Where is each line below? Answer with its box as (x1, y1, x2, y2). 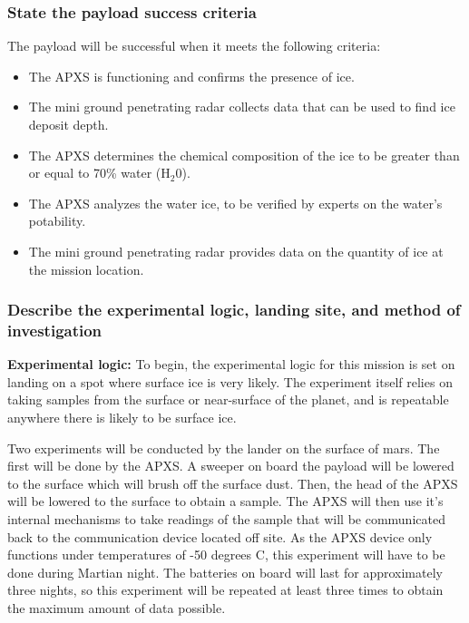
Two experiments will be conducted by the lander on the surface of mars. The (7, 438, 440, 457)
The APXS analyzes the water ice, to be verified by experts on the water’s (28, 193, 443, 212)
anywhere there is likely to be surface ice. (7, 408, 237, 427)
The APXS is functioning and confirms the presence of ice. (28, 66, 355, 85)
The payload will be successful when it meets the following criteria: (7, 36, 381, 55)
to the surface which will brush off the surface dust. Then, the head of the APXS (7, 473, 458, 492)
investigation (7, 319, 103, 341)
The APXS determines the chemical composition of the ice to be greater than (28, 145, 460, 164)
